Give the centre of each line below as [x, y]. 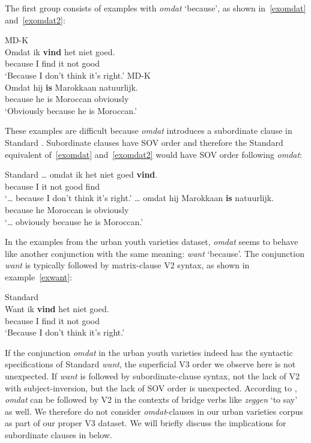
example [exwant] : [39, 276]
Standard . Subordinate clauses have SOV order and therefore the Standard [144, 142]
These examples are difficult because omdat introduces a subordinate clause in [149, 131]
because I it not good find [52, 186]
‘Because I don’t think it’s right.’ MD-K [78, 75]
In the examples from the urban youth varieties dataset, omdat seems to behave [152, 242]
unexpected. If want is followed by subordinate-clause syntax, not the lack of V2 [152, 376]
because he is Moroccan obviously [67, 99]
